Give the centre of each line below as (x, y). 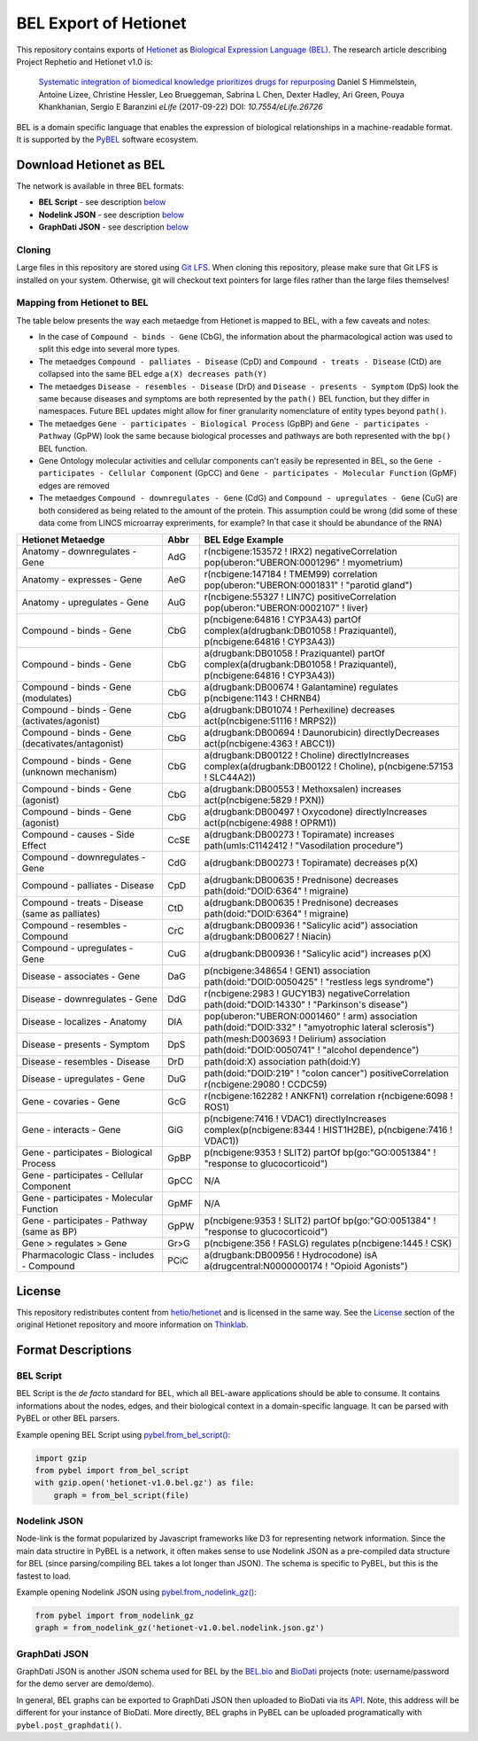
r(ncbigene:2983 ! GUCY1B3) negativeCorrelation (307, 994)
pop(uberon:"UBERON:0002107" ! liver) (286, 608)
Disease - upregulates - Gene (83, 1079)
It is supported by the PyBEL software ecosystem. (108, 139)
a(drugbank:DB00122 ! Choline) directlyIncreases (307, 755)
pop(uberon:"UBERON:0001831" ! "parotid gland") (308, 585)
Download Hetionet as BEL (91, 164)
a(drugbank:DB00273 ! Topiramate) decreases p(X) (311, 863)
